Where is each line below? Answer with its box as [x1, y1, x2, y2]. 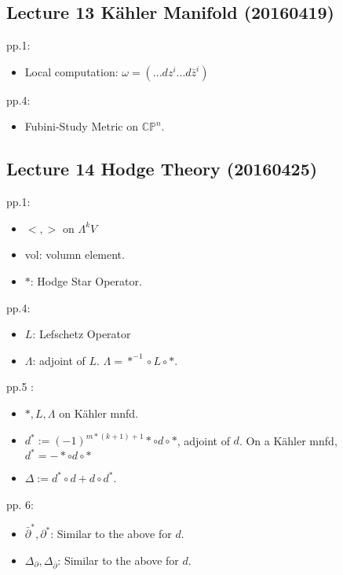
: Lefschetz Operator [32, 326, 131, 342]
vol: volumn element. [24, 246, 125, 263]
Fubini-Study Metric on [24, 118, 138, 135]
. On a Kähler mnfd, [239, 432, 338, 448]
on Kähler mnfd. [59, 404, 138, 421]
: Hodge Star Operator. [30, 272, 142, 289]
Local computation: [24, 63, 119, 79]
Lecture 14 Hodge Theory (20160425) [6, 157, 318, 181]
